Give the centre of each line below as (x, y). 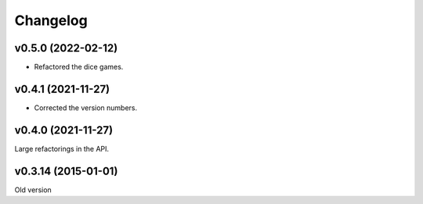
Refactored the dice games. (79, 67)
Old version (33, 190)
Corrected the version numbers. (86, 107)
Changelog (51, 20)
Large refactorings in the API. (62, 149)
